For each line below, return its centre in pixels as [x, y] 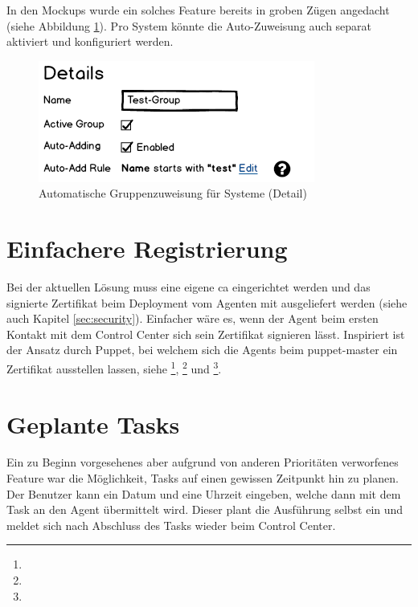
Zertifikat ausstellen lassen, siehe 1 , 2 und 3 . [114, 367]
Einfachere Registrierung [147, 249]
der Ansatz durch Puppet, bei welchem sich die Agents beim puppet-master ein [202, 350]
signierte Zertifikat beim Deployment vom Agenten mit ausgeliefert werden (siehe [207, 302]
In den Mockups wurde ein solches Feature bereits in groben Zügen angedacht [198, 10]
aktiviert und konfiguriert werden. [90, 41]
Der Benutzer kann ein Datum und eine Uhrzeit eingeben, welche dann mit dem [204, 493]
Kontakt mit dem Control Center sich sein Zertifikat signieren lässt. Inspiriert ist [206, 334]
